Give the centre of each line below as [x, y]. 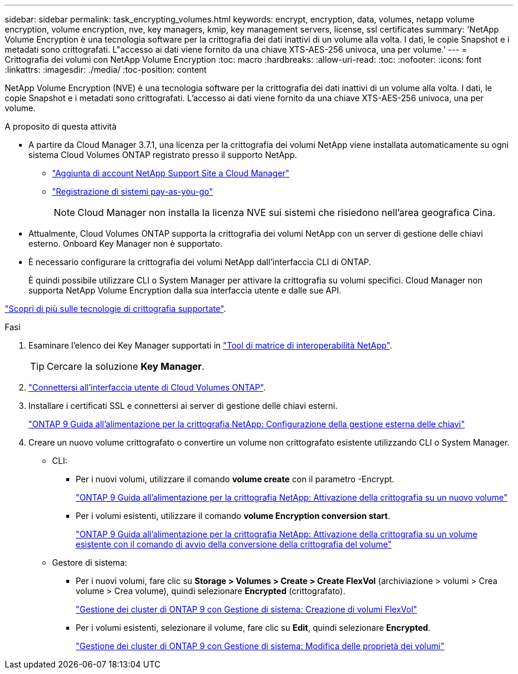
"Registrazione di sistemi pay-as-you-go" [132, 191]
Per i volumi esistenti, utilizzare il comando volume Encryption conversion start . [233, 516]
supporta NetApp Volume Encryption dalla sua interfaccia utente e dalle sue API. [185, 290]
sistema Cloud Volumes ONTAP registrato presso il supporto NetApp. [163, 155]
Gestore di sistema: [90, 562]
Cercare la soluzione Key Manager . [126, 366]
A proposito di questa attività [61, 126]
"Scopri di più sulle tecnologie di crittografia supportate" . [116, 309]
